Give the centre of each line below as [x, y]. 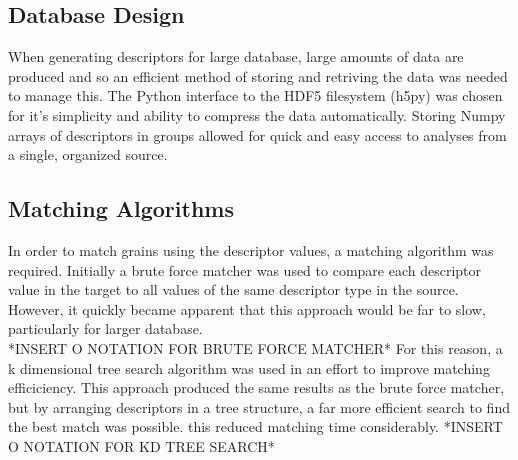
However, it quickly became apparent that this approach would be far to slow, [247, 308]
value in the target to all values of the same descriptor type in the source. [233, 289]
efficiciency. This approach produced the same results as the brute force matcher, [256, 387]
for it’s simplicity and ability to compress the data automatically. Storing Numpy [257, 114]
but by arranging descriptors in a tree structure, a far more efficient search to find [259, 406]
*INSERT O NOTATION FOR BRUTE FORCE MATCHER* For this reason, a [255, 347]
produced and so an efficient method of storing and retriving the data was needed [258, 75]
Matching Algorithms [121, 208]
